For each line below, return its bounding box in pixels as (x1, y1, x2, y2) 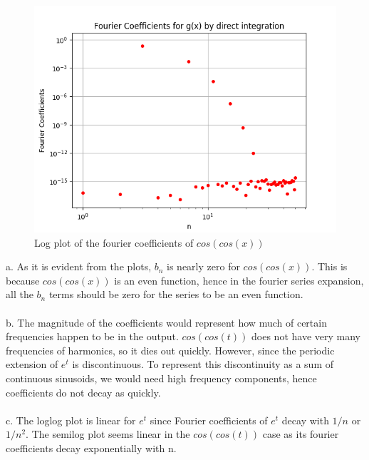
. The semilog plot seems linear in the (26, 426, 190, 441)
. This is (311, 259, 348, 274)
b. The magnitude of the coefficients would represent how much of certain (6, 315, 327, 329)
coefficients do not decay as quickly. (6, 384, 161, 399)
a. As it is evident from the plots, (6, 259, 152, 274)
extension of (6, 357, 58, 372)
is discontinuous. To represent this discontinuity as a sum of (72, 357, 334, 372)
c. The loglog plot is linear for (6, 412, 136, 427)
